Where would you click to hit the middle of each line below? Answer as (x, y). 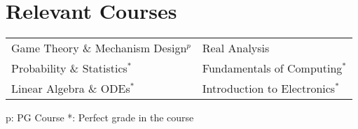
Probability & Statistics (69, 68)
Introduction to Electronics (269, 89)
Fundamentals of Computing (272, 68)
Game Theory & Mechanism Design (99, 48)
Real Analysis (236, 48)
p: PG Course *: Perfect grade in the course (100, 117)
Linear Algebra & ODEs (71, 89)
